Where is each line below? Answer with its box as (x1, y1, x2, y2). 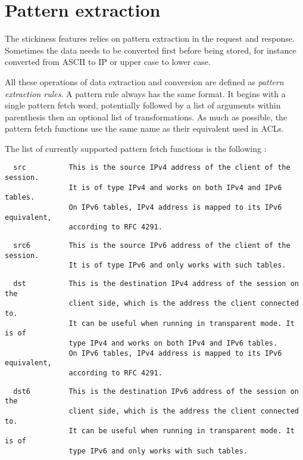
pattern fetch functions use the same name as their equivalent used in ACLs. (5, 122, 284, 135)
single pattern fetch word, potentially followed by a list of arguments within (5, 99, 281, 111)
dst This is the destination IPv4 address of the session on (13, 279, 299, 288)
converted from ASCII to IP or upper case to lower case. (5, 55, 211, 68)
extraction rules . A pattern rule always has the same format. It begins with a (5, 87, 286, 100)
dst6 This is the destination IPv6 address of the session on (13, 387, 299, 396)
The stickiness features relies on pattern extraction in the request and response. (5, 32, 295, 45)
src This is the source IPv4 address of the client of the (13, 163, 290, 172)
